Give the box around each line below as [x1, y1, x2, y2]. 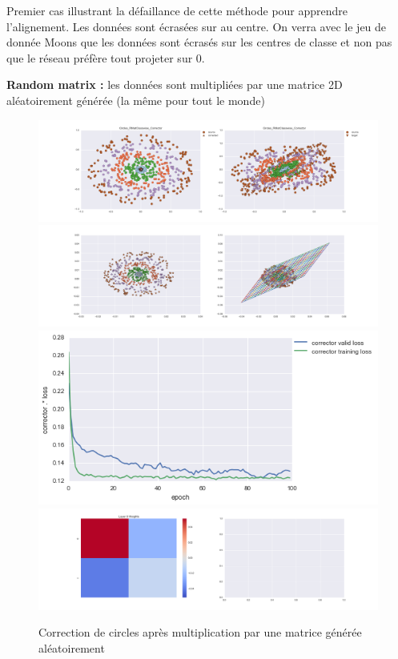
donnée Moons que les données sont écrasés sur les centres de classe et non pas [6, 34, 392, 50]
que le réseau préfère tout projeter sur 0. [6, 49, 205, 66]
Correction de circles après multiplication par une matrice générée [38, 624, 362, 641]
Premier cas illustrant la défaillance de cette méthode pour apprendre [6, 2, 348, 18]
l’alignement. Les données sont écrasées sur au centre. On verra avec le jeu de [6, 18, 387, 34]
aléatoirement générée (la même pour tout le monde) [6, 91, 265, 108]
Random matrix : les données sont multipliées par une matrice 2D [6, 76, 343, 93]
